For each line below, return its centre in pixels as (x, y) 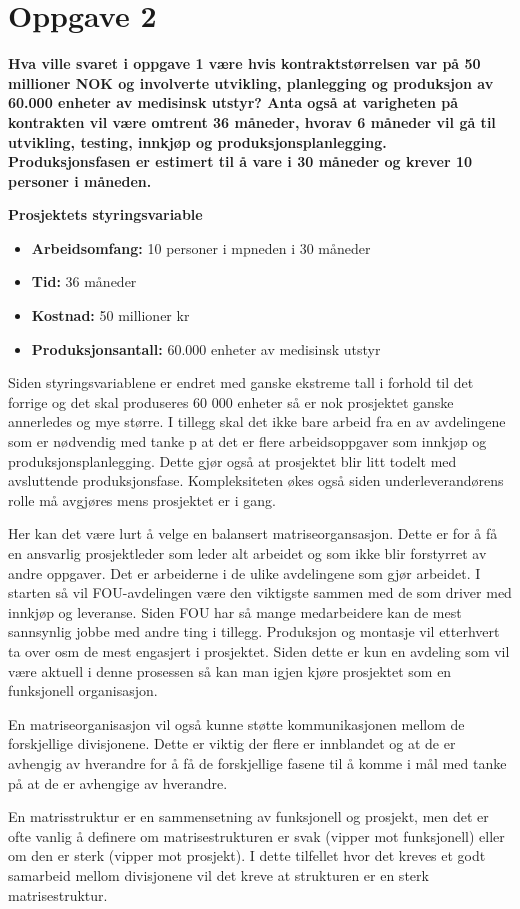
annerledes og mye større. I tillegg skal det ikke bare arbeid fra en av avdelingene (257, 421)
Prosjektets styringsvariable (105, 214)
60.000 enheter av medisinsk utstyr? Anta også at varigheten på (233, 102)
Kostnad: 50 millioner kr (110, 315)
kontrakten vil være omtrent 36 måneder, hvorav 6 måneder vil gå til (252, 121)
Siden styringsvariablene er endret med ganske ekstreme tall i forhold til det (241, 382)
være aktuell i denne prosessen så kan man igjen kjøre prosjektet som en (230, 670)
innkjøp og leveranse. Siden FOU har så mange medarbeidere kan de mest (235, 611)
